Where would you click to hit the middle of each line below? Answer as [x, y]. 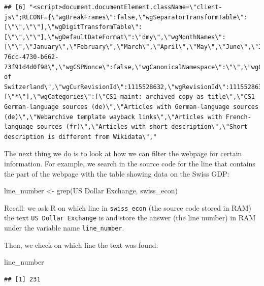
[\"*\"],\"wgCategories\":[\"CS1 [60, 97]
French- [238, 117]
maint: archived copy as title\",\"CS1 [188, 97]
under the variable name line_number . [64, 227]
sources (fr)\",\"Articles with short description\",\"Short [142, 127]
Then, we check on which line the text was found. [81, 245]
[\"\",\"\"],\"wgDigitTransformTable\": [73, 27]
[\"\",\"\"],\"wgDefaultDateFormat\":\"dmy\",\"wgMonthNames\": [115, 37]
